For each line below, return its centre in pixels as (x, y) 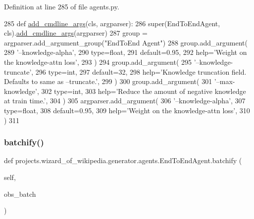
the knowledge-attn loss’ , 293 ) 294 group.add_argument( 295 (98, 62)
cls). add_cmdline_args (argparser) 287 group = (76, 33)
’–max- (225, 81)
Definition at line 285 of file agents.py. (62, 6)
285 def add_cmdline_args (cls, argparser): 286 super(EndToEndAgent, (112, 23)
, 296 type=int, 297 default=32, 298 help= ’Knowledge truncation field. (139, 71)
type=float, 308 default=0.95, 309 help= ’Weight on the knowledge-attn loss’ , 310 (127, 110)
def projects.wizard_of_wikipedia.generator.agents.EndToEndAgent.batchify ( (123, 160)
